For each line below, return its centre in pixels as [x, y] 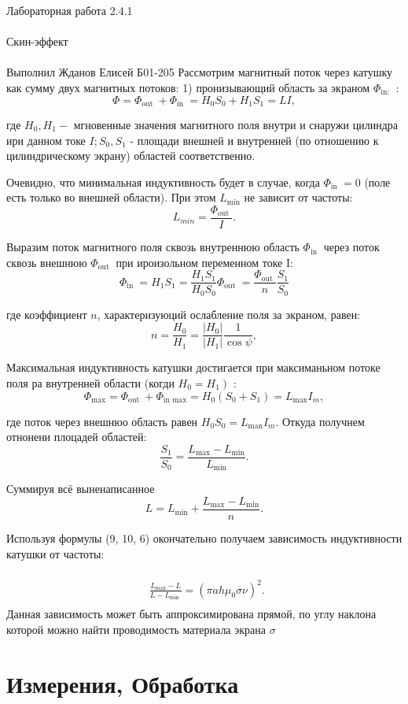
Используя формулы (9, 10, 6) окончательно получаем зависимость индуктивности [204, 537]
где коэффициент [47, 314]
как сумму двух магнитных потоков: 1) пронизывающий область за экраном [188, 87]
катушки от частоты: [55, 553]
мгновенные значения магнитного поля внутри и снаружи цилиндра [235, 125]
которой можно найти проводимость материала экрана [136, 629]
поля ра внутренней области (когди [90, 383]
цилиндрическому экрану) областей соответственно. [131, 156]
